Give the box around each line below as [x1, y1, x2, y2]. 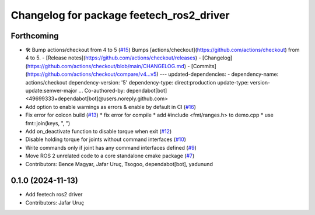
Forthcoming [10, 31, 59, 41]
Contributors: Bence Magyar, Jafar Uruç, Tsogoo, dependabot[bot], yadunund [25, 160, 213, 167]
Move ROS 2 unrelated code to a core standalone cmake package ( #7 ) [25, 152, 195, 160]
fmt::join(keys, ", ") [25, 119, 71, 126]
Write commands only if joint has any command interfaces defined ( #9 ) [25, 144, 197, 151]
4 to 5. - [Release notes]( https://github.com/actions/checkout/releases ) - [25, 54, 201, 61]
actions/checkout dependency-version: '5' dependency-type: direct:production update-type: [25, 79, 249, 86]
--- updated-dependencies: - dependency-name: [159, 71, 279, 78]
